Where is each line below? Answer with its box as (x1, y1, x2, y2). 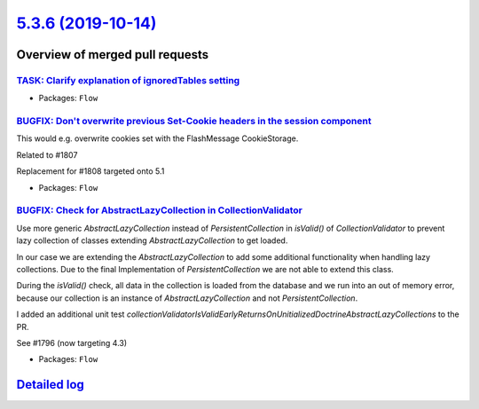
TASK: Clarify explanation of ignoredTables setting (16, 74, 240, 86)
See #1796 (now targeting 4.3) (16, 337, 128, 348)
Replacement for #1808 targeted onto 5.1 (16, 166, 165, 177)
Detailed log (16, 377, 84, 392)
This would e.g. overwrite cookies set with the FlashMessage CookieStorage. (16, 133, 299, 144)
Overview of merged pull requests (16, 47, 209, 62)
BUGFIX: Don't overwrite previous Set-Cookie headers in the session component (16, 115, 372, 128)
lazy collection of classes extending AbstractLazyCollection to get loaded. (16, 235, 288, 246)
